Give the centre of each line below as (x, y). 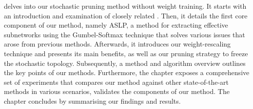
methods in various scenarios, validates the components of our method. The (117, 91)
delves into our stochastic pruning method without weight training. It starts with (125, 6)
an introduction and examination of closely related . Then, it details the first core (126, 15)
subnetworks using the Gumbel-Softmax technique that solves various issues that (125, 34)
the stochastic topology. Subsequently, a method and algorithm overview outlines (125, 63)
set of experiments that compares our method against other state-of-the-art (116, 82)
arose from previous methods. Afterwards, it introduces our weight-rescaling (117, 44)
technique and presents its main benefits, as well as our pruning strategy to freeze (126, 53)
